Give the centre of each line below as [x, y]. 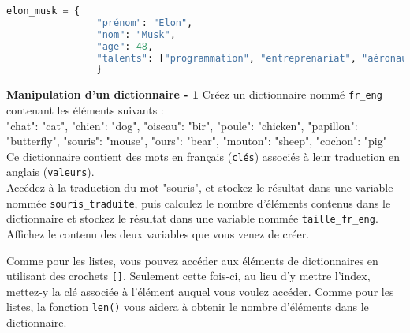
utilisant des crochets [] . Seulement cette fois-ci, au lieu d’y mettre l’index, [188, 276]
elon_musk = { [43, 11]
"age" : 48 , [125, 46]
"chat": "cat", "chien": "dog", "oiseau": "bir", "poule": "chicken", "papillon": [182, 125]
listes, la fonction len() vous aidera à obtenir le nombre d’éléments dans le [188, 307]
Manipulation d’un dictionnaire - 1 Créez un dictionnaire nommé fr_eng [194, 94]
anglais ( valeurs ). [50, 172]
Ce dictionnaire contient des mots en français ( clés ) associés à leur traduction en [203, 156]
